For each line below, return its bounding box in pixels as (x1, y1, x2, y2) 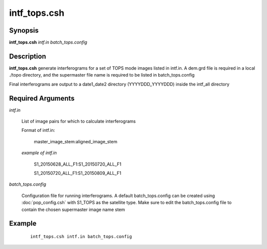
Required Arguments (9, 94, 75, 102)
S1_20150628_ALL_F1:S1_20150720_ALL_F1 (34, 161, 122, 167)
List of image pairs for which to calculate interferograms (21, 119, 136, 124)
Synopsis (9, 26, 39, 35)
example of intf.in (21, 150, 57, 156)
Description (9, 52, 46, 60)
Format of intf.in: (21, 127, 55, 133)
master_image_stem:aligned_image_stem (34, 138, 118, 144)
